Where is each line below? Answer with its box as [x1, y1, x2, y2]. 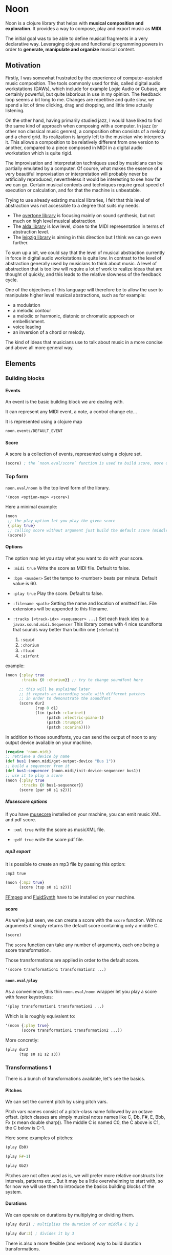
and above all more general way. [5, 344, 74, 351]
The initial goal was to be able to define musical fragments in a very [5, 35, 148, 41]
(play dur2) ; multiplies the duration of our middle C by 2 [5, 1222, 139, 1227]
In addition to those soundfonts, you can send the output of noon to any [5, 734, 157, 740]
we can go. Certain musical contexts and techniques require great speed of [5, 181, 165, 187]
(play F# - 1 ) [5, 1154, 31, 1159]
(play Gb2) [5, 1163, 29, 1168]
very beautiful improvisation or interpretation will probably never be [5, 171, 147, 177]
